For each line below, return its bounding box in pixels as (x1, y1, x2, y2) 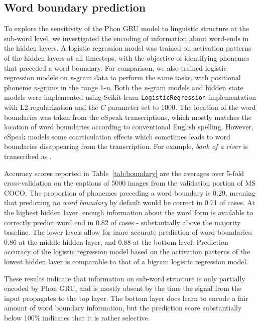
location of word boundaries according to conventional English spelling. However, (4, 121, 253, 132)
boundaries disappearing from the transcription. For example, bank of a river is (4, 141, 248, 151)
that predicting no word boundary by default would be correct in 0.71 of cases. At (4, 197, 255, 208)
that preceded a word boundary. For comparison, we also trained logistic (4, 62, 227, 73)
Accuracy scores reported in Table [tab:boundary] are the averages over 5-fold (4, 168, 244, 178)
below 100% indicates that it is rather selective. (4, 312, 150, 322)
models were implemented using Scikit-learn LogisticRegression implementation (4, 92, 256, 102)
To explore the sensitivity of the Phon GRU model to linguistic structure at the (4, 23, 249, 34)
